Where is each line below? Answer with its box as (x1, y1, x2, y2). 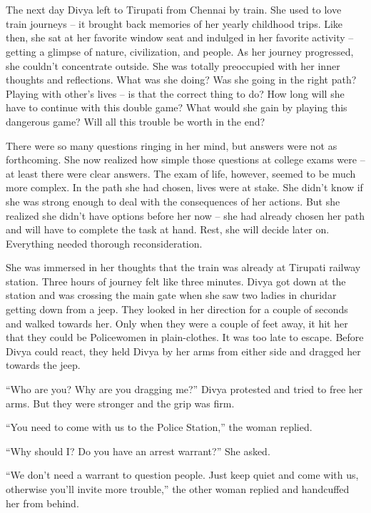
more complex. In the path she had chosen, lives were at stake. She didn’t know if (6, 180, 363, 195)
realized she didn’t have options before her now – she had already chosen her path (6, 208, 365, 223)
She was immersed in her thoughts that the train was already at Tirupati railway (6, 260, 361, 275)
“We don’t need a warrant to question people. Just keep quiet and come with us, (6, 467, 359, 482)
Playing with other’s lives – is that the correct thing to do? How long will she (6, 86, 345, 101)
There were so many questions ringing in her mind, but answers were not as (6, 138, 337, 153)
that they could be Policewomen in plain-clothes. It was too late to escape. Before (6, 330, 364, 345)
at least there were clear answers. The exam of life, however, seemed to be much (6, 166, 356, 181)
